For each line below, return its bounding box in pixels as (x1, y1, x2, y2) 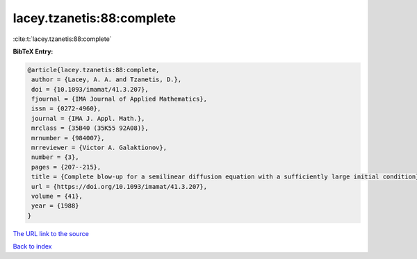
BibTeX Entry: (13, 47, 54, 56)
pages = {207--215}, (31, 163, 101, 171)
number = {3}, (31, 153, 79, 161)
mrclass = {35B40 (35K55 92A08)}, (31, 124, 149, 132)
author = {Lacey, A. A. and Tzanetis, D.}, (31, 76, 182, 83)
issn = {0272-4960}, (31, 105, 101, 112)
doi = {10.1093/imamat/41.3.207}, (31, 85, 149, 93)
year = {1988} (31, 202, 79, 210)
